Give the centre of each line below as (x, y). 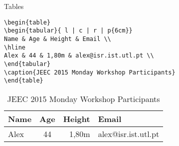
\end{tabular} (27, 64)
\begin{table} (27, 22)
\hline (15, 47)
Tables (14, 6)
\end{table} (24, 81)
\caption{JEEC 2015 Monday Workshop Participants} (90, 72)
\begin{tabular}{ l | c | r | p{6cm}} (68, 31)
